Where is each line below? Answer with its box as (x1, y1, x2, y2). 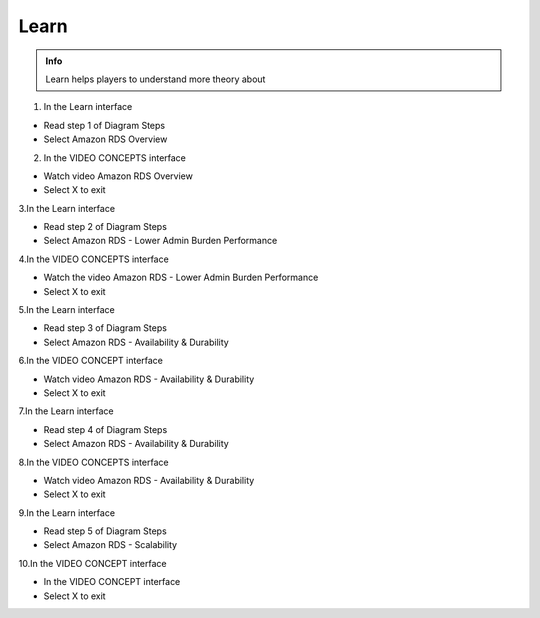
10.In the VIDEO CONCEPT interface (18, 557, 167, 569)
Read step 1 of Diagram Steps (43, 119, 165, 131)
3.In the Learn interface (18, 202, 115, 214)
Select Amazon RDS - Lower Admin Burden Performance (43, 235, 278, 247)
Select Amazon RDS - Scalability (43, 539, 178, 551)
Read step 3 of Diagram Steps (43, 322, 167, 334)
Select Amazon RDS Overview (43, 133, 168, 145)
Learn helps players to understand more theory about (45, 73, 266, 85)
